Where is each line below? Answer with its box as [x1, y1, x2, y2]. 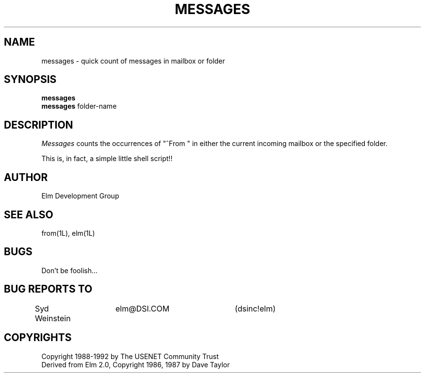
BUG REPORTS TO [4, 283, 93, 295]
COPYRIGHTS [4, 331, 72, 344]
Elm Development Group [41, 192, 119, 200]
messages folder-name [41, 102, 117, 111]
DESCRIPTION [4, 118, 73, 131]
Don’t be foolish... [41, 266, 98, 275]
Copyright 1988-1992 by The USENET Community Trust [41, 352, 219, 361]
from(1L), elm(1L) [41, 229, 95, 237]
